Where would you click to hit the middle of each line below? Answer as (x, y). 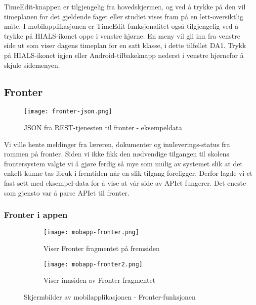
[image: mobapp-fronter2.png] (93, 264)
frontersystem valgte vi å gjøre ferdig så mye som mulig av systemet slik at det (123, 163)
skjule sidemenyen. (32, 65)
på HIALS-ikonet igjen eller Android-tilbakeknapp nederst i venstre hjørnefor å (124, 55)
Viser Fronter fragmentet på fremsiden (102, 248)
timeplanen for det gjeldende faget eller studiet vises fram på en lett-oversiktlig (124, 16)
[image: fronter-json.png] (68, 112)
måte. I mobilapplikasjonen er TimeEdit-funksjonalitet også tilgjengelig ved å (121, 26)
